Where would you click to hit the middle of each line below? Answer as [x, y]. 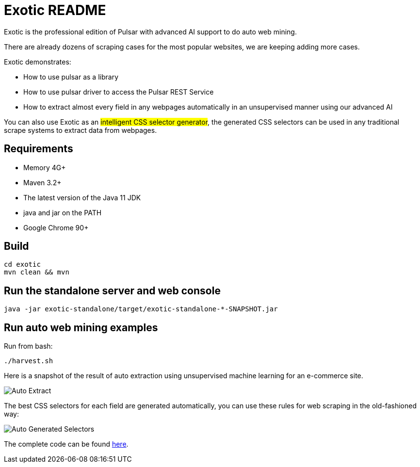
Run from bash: [28, 346]
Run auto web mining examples [81, 327]
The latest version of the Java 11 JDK [82, 197]
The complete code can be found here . [66, 444]
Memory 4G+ [45, 167]
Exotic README [55, 10]
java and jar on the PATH [63, 212]
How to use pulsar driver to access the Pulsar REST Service [119, 92]
